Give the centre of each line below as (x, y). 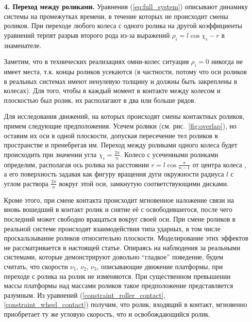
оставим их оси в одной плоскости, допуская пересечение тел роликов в (111, 135)
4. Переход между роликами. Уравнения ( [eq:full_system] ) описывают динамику (126, 6)
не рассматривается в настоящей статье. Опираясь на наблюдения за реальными (122, 247)
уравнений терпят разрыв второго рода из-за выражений (87, 35)
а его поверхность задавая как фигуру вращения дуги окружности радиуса (114, 174)
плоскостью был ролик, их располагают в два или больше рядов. (100, 100)
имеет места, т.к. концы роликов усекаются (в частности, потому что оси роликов (126, 71)
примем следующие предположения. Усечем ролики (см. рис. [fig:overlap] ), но (120, 125)
